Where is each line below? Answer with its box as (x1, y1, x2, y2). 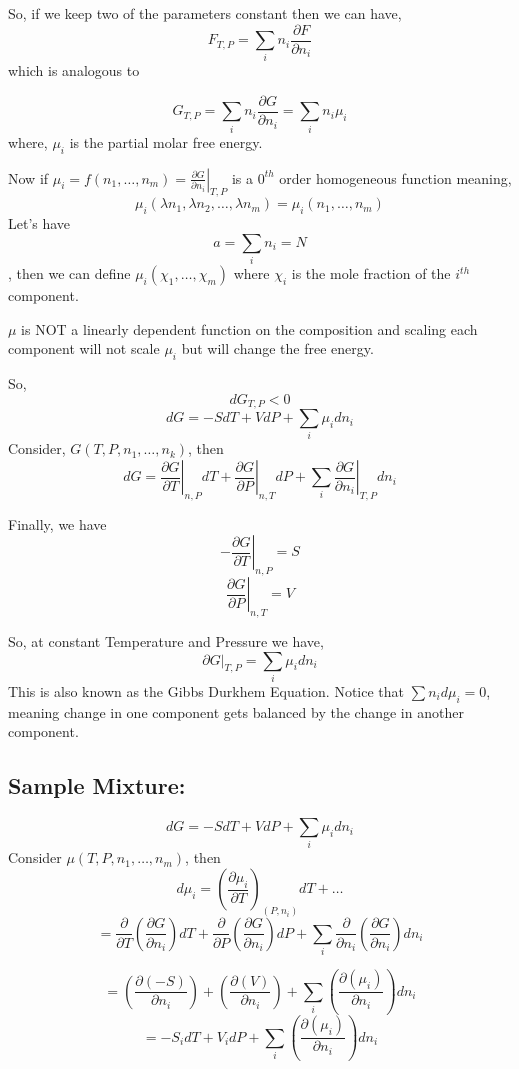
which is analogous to (8, 60, 140, 81)
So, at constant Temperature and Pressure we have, (8, 631, 324, 652)
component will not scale (8, 338, 160, 359)
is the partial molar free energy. (69, 131, 263, 152)
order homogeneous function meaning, (279, 167, 512, 188)
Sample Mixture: (8, 770, 186, 801)
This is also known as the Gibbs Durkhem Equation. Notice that (8, 680, 405, 701)
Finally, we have (8, 513, 107, 534)
